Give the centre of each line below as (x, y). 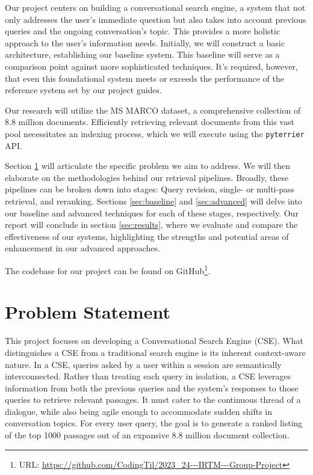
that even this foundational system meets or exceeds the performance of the (145, 78)
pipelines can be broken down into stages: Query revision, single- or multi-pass (150, 189)
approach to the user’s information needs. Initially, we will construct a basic (145, 42)
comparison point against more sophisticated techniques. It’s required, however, (151, 66)
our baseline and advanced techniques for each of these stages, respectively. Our (152, 213)
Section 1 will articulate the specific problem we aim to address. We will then (147, 166)
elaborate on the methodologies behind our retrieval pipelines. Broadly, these (147, 177)
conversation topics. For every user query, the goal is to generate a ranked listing (154, 423)
